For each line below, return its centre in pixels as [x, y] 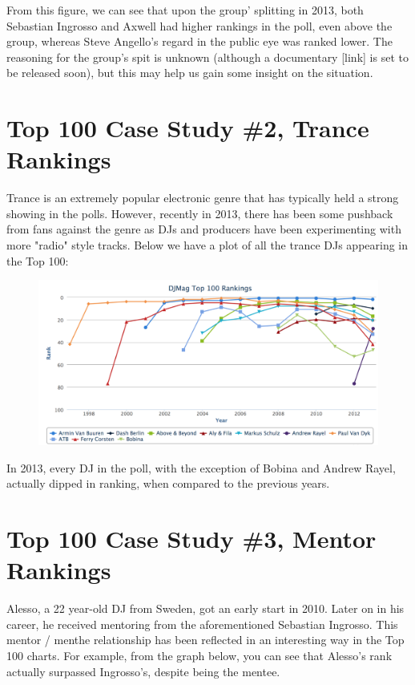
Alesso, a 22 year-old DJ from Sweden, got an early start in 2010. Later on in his [205, 608]
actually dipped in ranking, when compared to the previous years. [168, 483]
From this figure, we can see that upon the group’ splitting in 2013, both [185, 10]
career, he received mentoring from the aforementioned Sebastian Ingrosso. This [202, 624]
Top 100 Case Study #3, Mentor [191, 538]
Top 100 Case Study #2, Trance [188, 128]
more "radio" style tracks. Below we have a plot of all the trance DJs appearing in [207, 245]
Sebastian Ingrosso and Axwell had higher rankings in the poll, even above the [199, 25]
